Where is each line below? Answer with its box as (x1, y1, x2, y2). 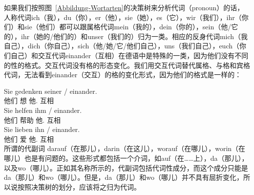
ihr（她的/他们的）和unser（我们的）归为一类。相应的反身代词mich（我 (21, 31, 248, 41)
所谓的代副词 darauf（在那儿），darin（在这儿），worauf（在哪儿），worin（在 (4, 143, 246, 153)
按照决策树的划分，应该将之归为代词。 (17, 181, 141, 192)
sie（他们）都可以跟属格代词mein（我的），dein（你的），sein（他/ (24, 22, 232, 32)
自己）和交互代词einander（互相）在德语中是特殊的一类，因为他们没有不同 (10, 50, 249, 60)
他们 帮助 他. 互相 (4, 114, 61, 125)
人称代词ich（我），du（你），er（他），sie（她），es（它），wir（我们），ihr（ (4, 12, 242, 22)
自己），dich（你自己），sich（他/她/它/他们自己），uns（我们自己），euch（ (4, 41, 239, 51)
